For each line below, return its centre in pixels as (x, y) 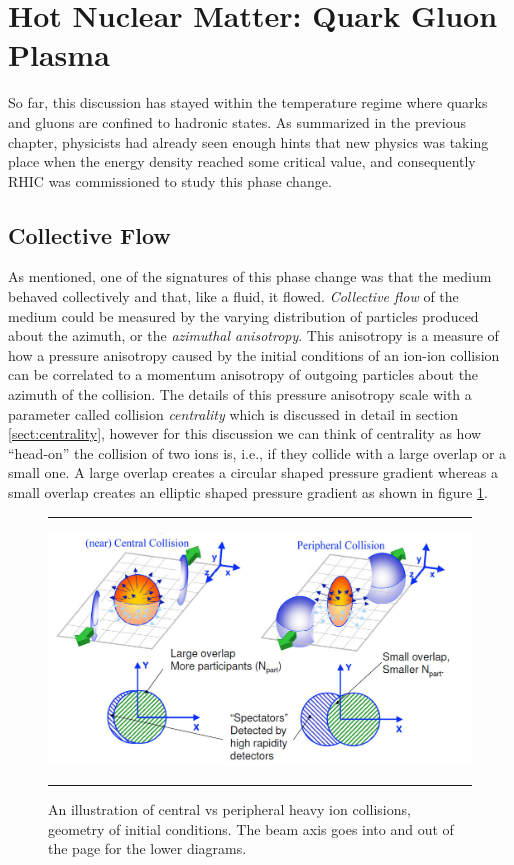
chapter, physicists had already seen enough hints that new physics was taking (248, 141)
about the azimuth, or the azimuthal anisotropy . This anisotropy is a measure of (253, 335)
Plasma (59, 54)
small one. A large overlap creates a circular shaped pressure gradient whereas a (253, 472)
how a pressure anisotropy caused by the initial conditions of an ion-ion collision (254, 354)
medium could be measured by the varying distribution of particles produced (243, 315)
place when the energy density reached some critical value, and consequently (242, 161)
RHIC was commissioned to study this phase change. (170, 180)
